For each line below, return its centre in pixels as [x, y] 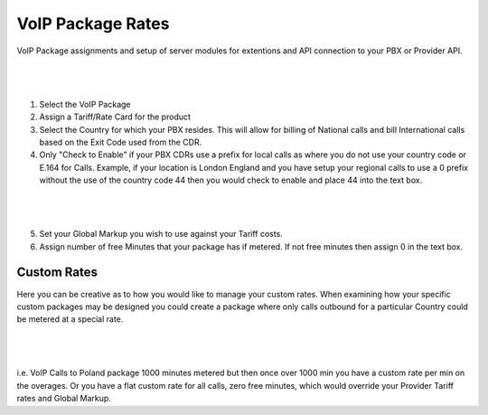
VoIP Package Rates [93, 24]
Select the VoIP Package [85, 104]
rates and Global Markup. [64, 399]
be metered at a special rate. [70, 319]
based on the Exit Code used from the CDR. [121, 142]
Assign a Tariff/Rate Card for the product [115, 117]
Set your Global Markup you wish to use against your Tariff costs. [161, 234]
